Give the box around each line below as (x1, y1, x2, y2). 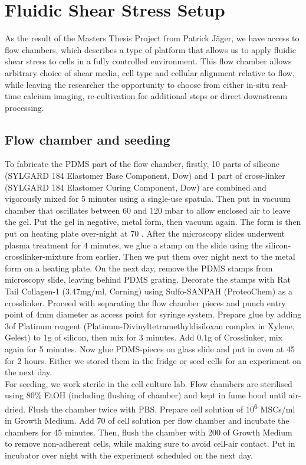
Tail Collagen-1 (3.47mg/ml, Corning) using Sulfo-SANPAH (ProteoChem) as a (5, 285, 292, 297)
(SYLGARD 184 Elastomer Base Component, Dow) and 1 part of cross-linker (5, 169, 285, 182)
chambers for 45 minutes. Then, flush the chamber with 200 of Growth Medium (5, 425, 292, 438)
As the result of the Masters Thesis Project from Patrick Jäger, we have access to (5, 32, 300, 44)
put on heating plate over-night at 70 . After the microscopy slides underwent (5, 227, 285, 240)
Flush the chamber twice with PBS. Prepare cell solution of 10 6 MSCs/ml (28, 401, 295, 415)
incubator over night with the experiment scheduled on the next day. (5, 448, 253, 461)
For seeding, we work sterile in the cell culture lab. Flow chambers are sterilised (5, 377, 292, 389)
